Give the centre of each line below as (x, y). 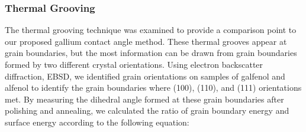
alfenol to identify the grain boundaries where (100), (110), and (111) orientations (153, 88)
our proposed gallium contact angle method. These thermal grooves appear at (146, 41)
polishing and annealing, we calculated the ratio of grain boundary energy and (147, 110)
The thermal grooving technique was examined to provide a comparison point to (151, 30)
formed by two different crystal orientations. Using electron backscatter (134, 64)
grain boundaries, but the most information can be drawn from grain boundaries (151, 53)
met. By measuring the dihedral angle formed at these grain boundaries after (144, 99)
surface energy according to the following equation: (97, 122)
